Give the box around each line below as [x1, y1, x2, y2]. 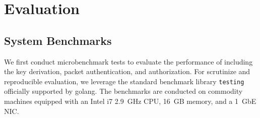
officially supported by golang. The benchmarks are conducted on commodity [4, 86, 243, 96]
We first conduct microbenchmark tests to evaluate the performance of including [4, 56, 253, 67]
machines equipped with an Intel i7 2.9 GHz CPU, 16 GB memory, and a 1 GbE [4, 96, 256, 106]
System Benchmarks [4, 32, 112, 48]
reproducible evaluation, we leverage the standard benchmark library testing [4, 76, 244, 86]
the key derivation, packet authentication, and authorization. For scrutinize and [4, 66, 250, 77]
